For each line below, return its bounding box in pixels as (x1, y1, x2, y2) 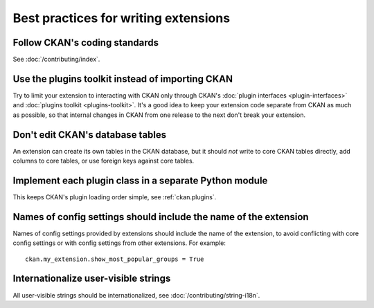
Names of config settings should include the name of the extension (12, 211, 309, 223)
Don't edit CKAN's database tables (12, 129, 167, 141)
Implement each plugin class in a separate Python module (12, 174, 268, 186)
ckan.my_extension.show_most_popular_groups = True (25, 255, 204, 263)
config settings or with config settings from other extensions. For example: (12, 239, 226, 247)
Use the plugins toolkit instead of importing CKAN (12, 73, 233, 84)
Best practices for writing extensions (12, 10, 231, 26)
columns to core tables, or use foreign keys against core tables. (12, 156, 195, 165)
